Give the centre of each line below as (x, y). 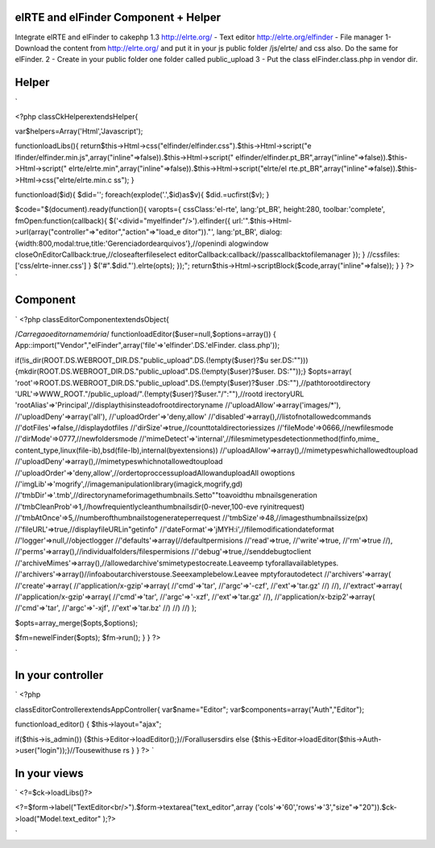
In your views (49, 773)
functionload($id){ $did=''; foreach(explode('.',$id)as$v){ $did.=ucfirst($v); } (142, 194)
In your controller (59, 675)
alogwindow (249, 243)
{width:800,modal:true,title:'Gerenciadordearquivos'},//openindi (121, 243)
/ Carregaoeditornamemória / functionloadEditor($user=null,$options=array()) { (146, 333)
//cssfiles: (383, 254)
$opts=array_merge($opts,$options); (77, 623)
